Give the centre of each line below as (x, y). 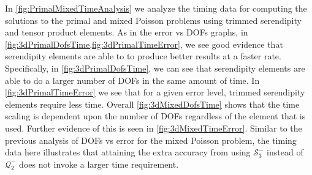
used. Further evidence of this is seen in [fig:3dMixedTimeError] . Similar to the (154, 128)
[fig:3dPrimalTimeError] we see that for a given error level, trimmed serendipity (155, 92)
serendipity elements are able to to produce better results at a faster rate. (143, 56)
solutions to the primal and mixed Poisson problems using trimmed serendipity (153, 20)
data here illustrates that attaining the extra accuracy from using (128, 152)
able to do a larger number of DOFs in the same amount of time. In (132, 80)
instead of (285, 152)
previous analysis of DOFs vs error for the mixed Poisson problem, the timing (151, 140)
